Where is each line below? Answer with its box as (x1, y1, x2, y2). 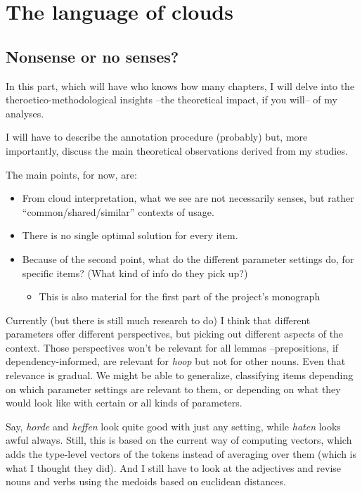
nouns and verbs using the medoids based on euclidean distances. (6, 474, 286, 489)
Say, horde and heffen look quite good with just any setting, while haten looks (6, 418, 341, 433)
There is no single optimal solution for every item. (22, 228, 238, 243)
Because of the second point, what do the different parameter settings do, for (22, 251, 354, 266)
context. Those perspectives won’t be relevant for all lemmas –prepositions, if (6, 340, 339, 354)
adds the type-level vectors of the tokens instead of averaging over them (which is (6, 447, 356, 461)
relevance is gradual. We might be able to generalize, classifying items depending (6, 368, 354, 383)
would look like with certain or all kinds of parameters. (6, 395, 243, 410)
